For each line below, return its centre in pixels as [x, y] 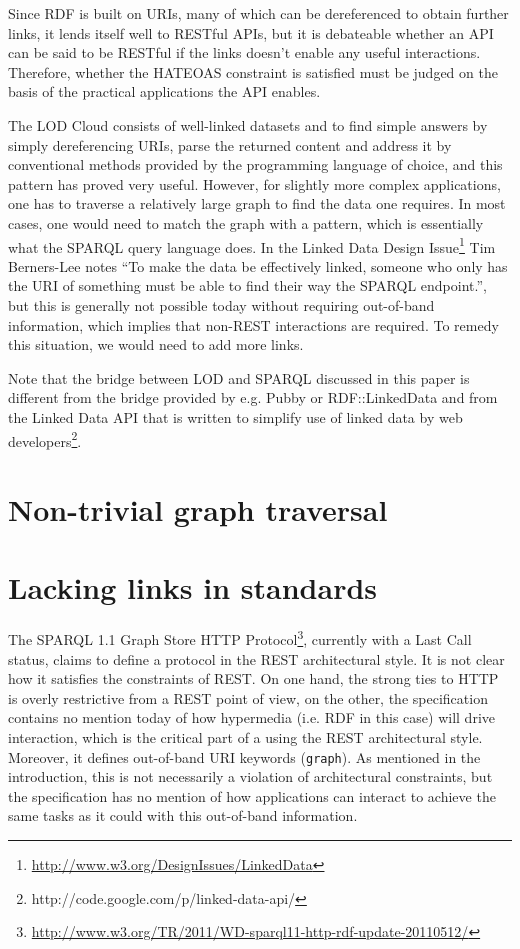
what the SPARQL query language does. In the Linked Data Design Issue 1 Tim [252, 245]
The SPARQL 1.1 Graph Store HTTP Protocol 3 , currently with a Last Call [240, 637]
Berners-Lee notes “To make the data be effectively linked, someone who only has [258, 265]
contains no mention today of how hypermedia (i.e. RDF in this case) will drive [252, 717]
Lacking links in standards [193, 587]
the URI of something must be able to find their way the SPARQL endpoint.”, [247, 285]
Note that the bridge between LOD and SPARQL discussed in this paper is [239, 377]
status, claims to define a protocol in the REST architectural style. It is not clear [256, 658]
